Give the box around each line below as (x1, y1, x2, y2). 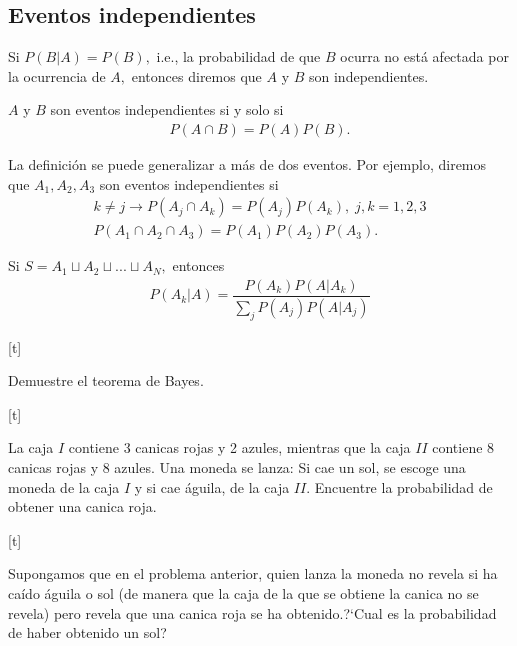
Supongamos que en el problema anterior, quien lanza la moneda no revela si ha (8, 563, 498, 584)
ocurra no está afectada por (340, 46, 509, 67)
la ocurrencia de (8, 65, 106, 86)
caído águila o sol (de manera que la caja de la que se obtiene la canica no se (8, 582, 479, 603)
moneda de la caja (8, 476, 120, 497)
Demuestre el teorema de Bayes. (8, 370, 204, 391)
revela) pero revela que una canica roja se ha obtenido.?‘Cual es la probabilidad (8, 602, 497, 623)
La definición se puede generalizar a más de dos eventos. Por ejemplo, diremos (8, 154, 487, 175)
